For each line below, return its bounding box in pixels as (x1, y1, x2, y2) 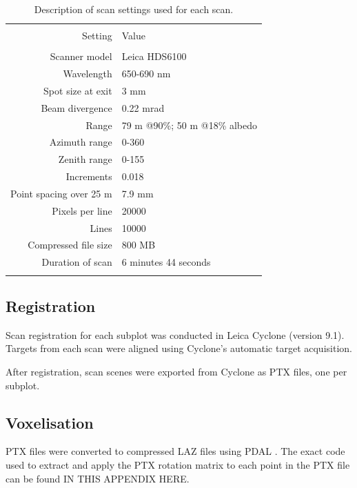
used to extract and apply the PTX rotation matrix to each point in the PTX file (6, 458, 350, 472)
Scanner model (50, 49, 112, 64)
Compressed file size (28, 237, 112, 252)
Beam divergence (41, 100, 112, 115)
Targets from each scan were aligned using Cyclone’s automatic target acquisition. (6, 341, 352, 355)
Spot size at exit (43, 83, 112, 97)
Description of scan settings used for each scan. (34, 2, 234, 16)
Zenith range (58, 152, 112, 166)
